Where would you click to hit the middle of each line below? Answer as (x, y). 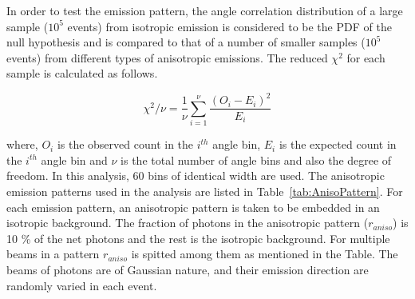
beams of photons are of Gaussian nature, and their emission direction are (188, 270)
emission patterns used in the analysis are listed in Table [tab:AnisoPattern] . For (205, 191)
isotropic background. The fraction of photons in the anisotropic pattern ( (188, 223)
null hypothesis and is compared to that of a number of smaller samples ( (186, 42)
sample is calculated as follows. (82, 73)
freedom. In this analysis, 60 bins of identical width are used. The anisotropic (196, 175)
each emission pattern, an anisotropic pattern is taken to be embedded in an (193, 207)
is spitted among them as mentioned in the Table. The (265, 254)
